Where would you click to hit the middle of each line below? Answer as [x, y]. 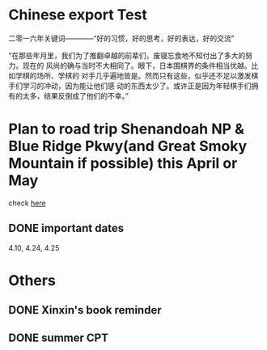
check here [27, 203]
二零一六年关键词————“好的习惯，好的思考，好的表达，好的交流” [121, 38]
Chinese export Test [78, 15]
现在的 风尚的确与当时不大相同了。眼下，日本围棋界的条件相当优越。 [137, 65]
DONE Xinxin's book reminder [85, 310]
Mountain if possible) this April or [123, 164]
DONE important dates [66, 228]
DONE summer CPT [59, 337]
